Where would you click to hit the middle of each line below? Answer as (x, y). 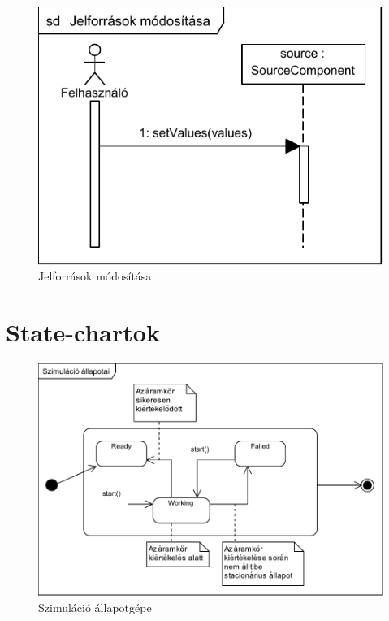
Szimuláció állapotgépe (95, 607)
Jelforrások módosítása (95, 276)
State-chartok (83, 332)
